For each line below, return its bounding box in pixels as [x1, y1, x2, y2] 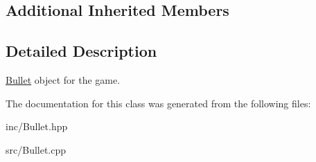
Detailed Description [6, 40, 157, 62]
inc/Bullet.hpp [6, 119, 68, 134]
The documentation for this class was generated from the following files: [6, 96, 311, 110]
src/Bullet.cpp [6, 142, 67, 156]
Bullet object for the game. [6, 72, 121, 87]
